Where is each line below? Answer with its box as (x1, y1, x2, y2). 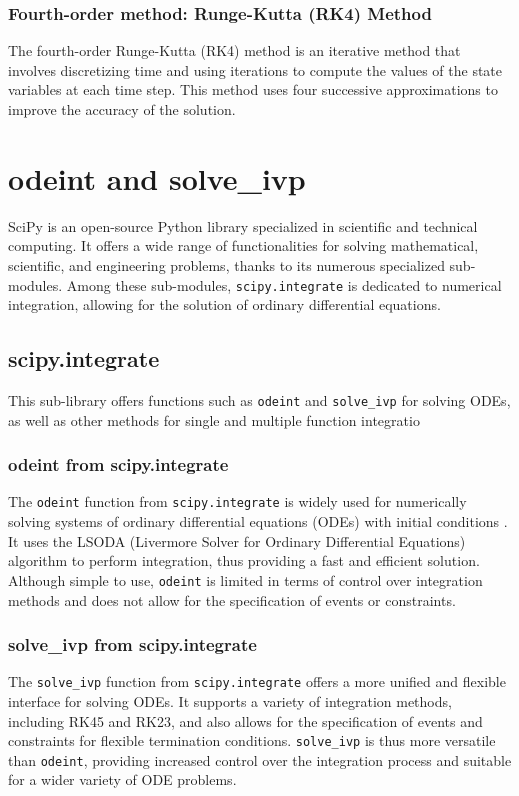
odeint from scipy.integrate (8, 452, 229, 477)
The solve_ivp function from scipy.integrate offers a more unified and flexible (8, 671, 506, 692)
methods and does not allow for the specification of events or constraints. (8, 589, 456, 610)
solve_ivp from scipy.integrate (8, 632, 257, 657)
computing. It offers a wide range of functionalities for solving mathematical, (8, 235, 479, 256)
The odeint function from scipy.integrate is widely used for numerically (8, 491, 467, 512)
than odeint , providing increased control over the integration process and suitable (8, 749, 512, 770)
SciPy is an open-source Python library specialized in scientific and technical (8, 215, 478, 236)
